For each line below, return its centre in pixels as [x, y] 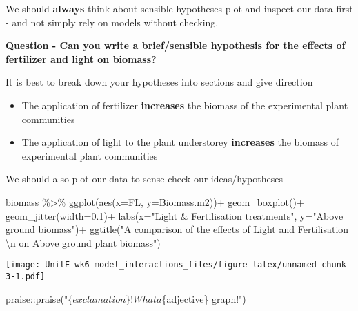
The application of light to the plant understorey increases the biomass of [180, 142]
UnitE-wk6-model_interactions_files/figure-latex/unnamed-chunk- [198, 265]
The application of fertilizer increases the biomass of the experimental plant [185, 105]
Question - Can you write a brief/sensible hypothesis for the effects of [176, 45]
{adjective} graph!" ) [204, 298]
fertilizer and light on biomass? [81, 58]
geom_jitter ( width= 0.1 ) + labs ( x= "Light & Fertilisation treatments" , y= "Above [175, 215]
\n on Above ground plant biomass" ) [83, 242]
